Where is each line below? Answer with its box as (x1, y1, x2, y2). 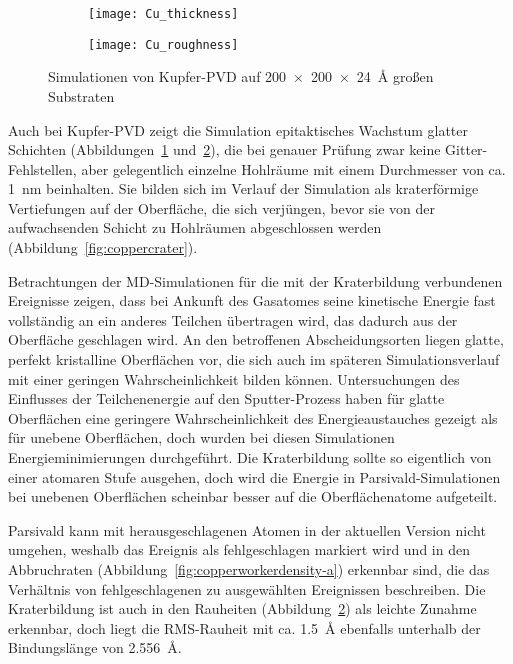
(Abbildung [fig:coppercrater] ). (8, 237, 198, 258)
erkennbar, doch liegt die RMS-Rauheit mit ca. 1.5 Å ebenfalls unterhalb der (8, 617, 481, 638)
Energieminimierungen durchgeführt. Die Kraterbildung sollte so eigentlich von (8, 447, 492, 467)
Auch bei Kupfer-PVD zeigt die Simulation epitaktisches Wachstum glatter (8, 119, 468, 140)
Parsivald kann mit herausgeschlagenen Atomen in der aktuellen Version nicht (8, 519, 486, 540)
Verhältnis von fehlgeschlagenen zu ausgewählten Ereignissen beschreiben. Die (8, 578, 486, 599)
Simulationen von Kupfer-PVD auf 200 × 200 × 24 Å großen (48, 66, 434, 87)
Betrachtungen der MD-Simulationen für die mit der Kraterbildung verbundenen (8, 270, 503, 291)
